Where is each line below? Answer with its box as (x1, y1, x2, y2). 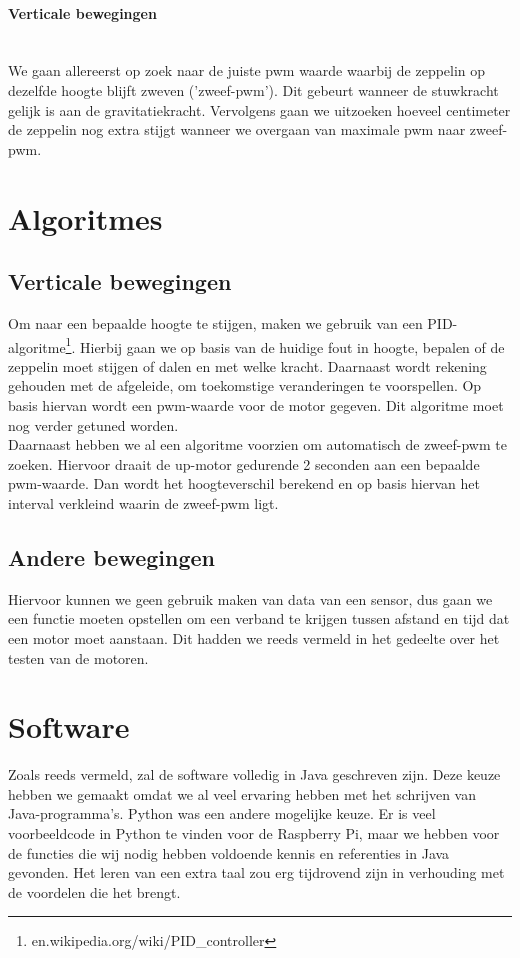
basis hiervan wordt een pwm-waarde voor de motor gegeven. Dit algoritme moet (8, 394, 504, 415)
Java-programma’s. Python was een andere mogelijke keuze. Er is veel (8, 803, 436, 824)
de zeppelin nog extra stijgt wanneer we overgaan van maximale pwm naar (8, 119, 466, 140)
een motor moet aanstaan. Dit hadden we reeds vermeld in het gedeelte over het (8, 627, 500, 648)
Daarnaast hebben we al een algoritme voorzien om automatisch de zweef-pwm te (8, 434, 507, 455)
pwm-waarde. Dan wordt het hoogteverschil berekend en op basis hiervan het (8, 473, 480, 494)
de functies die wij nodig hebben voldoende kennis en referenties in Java (8, 842, 450, 863)
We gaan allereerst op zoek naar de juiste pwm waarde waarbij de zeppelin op (8, 60, 486, 81)
